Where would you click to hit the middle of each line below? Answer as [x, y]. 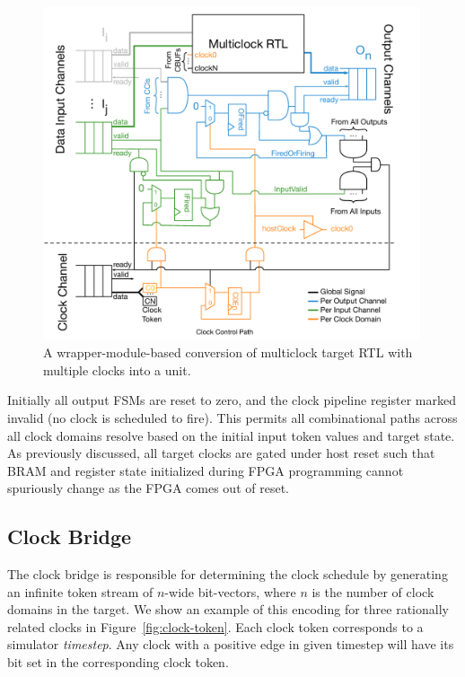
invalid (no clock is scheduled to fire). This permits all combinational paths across [232, 417]
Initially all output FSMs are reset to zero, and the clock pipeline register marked [232, 400]
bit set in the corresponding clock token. [118, 662]
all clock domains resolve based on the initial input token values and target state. [231, 435]
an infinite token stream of [80, 591]
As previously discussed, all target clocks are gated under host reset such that [221, 453]
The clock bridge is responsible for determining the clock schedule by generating [228, 574]
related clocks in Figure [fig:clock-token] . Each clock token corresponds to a [215, 626]
